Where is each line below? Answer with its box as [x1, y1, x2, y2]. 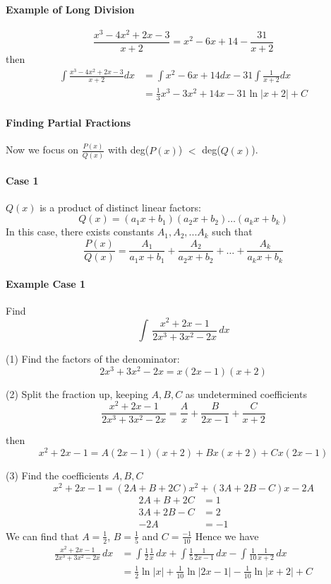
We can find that [6, 528, 79, 543]
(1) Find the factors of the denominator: [6, 351, 180, 366]
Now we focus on [6, 142, 79, 157]
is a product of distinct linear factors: [40, 199, 201, 214]
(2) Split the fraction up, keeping [6, 386, 148, 401]
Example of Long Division [6, 1, 135, 16]
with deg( [107, 142, 150, 157]
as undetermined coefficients [185, 386, 307, 401]
